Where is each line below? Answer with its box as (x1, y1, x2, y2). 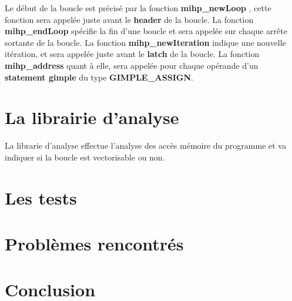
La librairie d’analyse (5, 105, 179, 129)
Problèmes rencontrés (5, 232, 184, 256)
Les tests (5, 185, 77, 209)
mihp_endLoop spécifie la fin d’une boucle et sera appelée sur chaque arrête (5, 25, 287, 37)
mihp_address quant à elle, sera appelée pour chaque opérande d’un (5, 59, 259, 71)
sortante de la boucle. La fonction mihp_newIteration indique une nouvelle (5, 36, 286, 48)
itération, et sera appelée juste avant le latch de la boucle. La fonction (5, 48, 260, 60)
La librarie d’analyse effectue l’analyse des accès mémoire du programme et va (5, 139, 286, 152)
